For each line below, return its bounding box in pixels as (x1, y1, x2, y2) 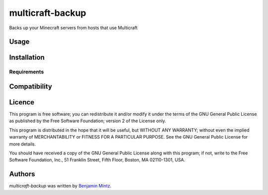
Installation (9, 53, 45, 62)
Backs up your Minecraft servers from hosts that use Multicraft (9, 25, 138, 31)
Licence (9, 98, 35, 106)
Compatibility (9, 82, 52, 91)
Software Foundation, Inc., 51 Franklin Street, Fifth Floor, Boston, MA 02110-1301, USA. (9, 157, 186, 163)
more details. (9, 141, 36, 147)
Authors (9, 170, 35, 178)
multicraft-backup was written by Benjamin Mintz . (9, 183, 112, 189)
